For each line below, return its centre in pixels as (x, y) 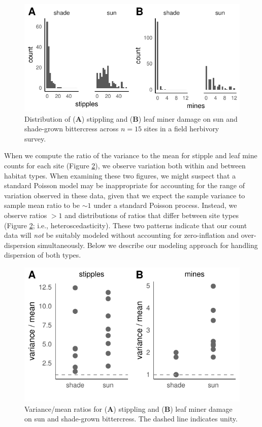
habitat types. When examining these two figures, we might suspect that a (120, 175)
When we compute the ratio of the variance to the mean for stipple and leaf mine (131, 155)
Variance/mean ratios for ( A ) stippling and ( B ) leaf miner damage (128, 408)
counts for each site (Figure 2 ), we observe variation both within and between (125, 165)
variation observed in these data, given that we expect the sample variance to (125, 195)
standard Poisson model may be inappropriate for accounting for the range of (124, 185)
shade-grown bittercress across (72, 129)
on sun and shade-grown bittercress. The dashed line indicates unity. (131, 419)
